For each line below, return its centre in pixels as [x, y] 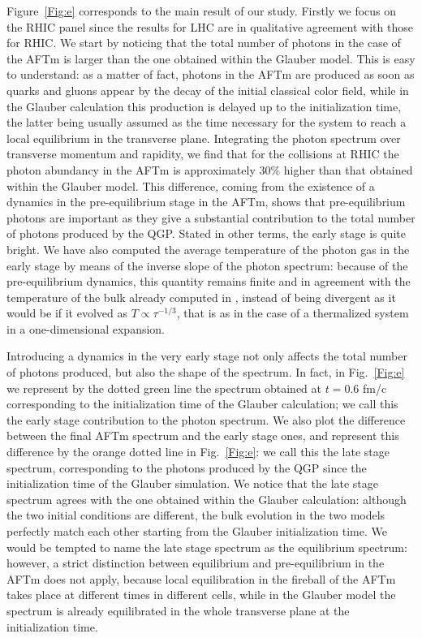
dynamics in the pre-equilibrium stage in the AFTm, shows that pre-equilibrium [206, 202]
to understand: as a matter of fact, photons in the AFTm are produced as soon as [211, 74]
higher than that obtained [348, 169]
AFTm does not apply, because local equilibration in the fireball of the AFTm [201, 578]
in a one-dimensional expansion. [86, 328]
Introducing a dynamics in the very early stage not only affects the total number [207, 356]
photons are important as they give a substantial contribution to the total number [211, 217]
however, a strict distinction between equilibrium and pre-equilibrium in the [196, 563]
